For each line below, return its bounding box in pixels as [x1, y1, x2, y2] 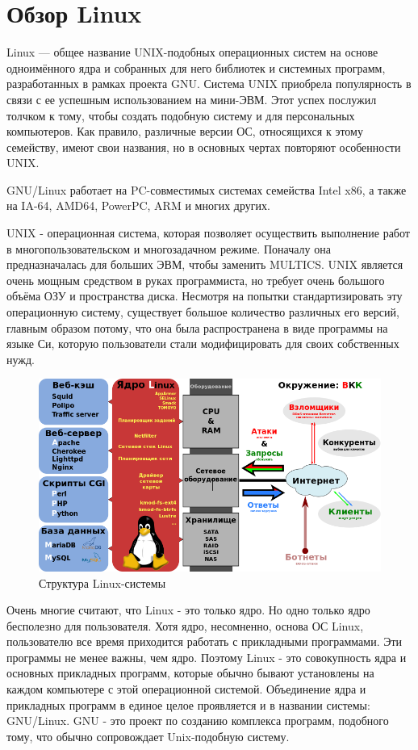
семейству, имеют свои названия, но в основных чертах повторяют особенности [6, 138, 401, 155]
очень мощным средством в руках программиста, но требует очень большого [6, 271, 385, 288]
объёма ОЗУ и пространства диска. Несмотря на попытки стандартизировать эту [6, 287, 403, 304]
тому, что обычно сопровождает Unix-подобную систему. [6, 727, 290, 744]
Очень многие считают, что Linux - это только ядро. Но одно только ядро [6, 601, 370, 618]
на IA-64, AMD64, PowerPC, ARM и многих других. [6, 197, 270, 214]
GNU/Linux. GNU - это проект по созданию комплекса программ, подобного [6, 712, 389, 729]
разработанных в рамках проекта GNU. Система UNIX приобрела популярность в [6, 75, 412, 92]
